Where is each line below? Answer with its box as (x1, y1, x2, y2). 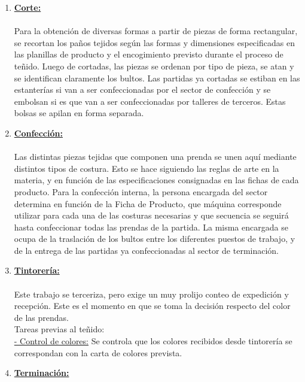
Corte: (14, 1, 41, 13)
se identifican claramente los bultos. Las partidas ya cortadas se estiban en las (14, 71, 300, 84)
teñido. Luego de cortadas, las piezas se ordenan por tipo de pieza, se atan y (14, 59, 294, 72)
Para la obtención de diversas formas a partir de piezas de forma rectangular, (14, 25, 298, 37)
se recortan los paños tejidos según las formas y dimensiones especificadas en (14, 36, 295, 48)
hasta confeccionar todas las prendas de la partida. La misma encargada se (14, 220, 288, 233)
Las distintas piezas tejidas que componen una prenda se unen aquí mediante (14, 150, 297, 163)
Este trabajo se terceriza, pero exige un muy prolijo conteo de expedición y (14, 287, 289, 300)
